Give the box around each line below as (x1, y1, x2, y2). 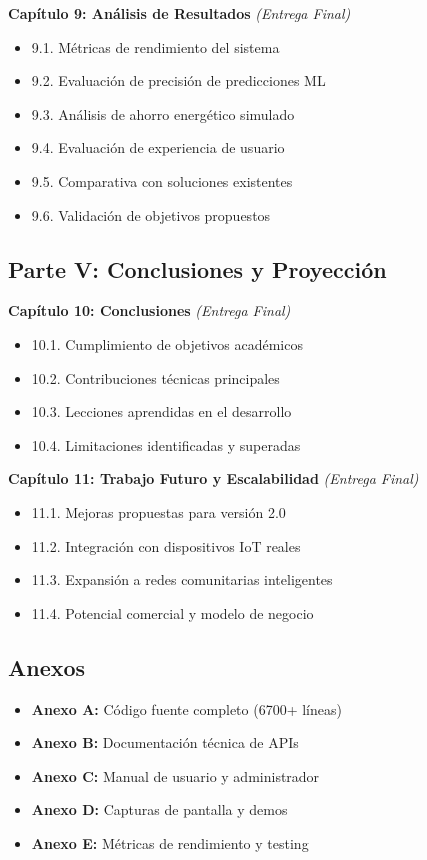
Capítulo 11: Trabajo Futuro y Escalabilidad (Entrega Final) (8, 468, 419, 489)
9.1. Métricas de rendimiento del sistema (31, 36, 280, 57)
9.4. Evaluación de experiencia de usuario (31, 137, 285, 158)
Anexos (8, 651, 86, 682)
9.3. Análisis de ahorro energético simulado (31, 103, 295, 124)
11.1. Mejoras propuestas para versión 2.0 (31, 501, 286, 522)
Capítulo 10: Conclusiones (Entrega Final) (8, 300, 291, 321)
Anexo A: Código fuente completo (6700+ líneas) (31, 698, 342, 719)
